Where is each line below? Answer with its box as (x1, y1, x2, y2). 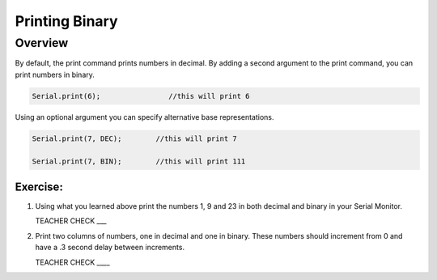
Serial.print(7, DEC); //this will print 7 (32, 134, 238, 143)
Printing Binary (15, 12, 118, 30)
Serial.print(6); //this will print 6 (32, 91, 250, 100)
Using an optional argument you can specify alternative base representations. (15, 112, 274, 121)
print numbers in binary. (15, 70, 95, 79)
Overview (15, 36, 69, 50)
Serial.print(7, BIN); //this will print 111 (32, 156, 246, 166)
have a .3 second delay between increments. (35, 243, 185, 252)
